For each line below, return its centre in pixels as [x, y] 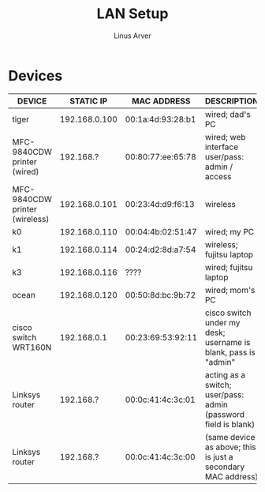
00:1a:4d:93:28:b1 [160, 119]
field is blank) [230, 424]
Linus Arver [132, 36]
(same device [230, 437]
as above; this [230, 447]
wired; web [225, 137]
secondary [225, 467]
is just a [219, 456]
